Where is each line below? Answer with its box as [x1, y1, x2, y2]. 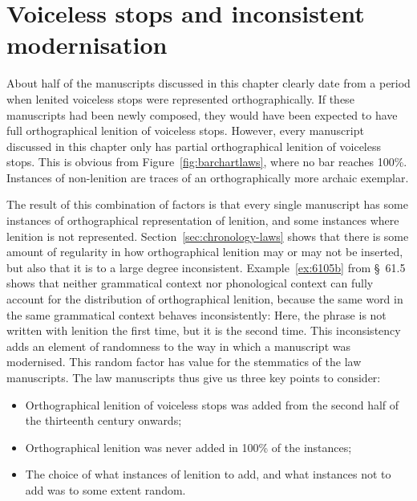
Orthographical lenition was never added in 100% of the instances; [25, 438, 352, 455]
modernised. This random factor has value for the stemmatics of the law [6, 353, 362, 370]
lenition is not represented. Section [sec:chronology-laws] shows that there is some [6, 227, 409, 244]
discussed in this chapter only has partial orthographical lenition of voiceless [6, 137, 381, 154]
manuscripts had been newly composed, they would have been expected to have [6, 106, 398, 123]
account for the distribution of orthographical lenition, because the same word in [6, 291, 403, 308]
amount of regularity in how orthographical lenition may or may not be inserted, [6, 243, 403, 260]
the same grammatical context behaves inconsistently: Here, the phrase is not [6, 306, 387, 323]
